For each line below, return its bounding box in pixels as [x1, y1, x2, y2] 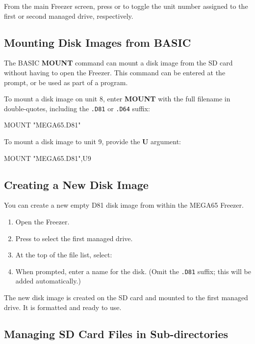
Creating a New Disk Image [4, 177, 149, 192]
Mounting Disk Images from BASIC [4, 34, 191, 50]
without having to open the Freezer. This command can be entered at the [4, 67, 226, 77]
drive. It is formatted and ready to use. [4, 302, 122, 312]
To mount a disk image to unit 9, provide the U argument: [4, 136, 181, 147]
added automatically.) [15, 276, 81, 286]
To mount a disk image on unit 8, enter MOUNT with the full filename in [4, 94, 230, 104]
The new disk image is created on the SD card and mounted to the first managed [4, 292, 248, 303]
